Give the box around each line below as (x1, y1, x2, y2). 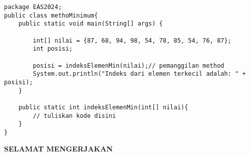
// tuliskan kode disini (33, 112, 116, 119)
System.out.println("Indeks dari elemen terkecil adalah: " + (33, 70, 246, 78)
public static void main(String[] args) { (18, 20, 163, 28)
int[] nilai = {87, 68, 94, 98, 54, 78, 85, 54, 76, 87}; (33, 37, 232, 44)
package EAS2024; (4, 4, 62, 11)
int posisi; (33, 45, 73, 53)
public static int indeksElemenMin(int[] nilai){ (18, 103, 189, 111)
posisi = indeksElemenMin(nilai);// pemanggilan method (33, 62, 224, 69)
